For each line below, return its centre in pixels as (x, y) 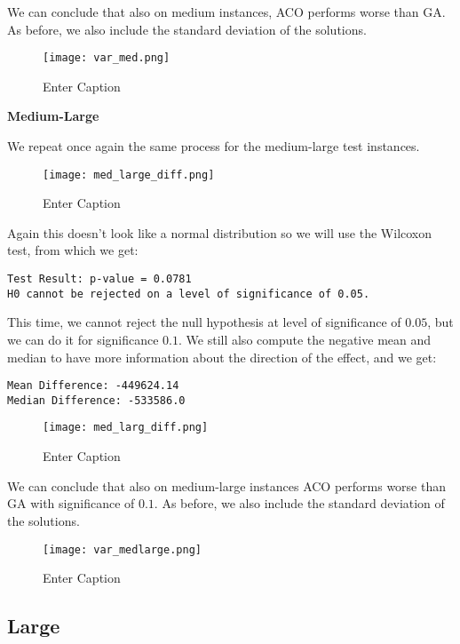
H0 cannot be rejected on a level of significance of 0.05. (189, 294)
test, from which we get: (73, 250)
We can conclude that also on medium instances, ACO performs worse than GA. (226, 12)
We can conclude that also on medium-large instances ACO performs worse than (227, 485)
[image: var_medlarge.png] (122, 549)
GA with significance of (71, 503)
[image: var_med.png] (107, 58)
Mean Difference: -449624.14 (93, 386)
